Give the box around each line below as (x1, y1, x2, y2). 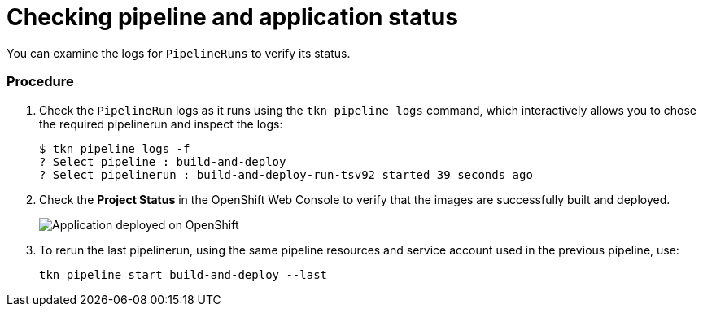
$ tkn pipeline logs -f (39, 141, 190, 155)
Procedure (7, 73, 74, 90)
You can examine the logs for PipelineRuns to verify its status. (7, 46, 351, 60)
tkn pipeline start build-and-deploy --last (39, 267, 328, 281)
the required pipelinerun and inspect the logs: (39, 116, 283, 131)
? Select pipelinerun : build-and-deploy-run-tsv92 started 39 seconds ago (39, 167, 533, 181)
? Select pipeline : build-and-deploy (39, 154, 286, 168)
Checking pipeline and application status (7, 3, 458, 31)
